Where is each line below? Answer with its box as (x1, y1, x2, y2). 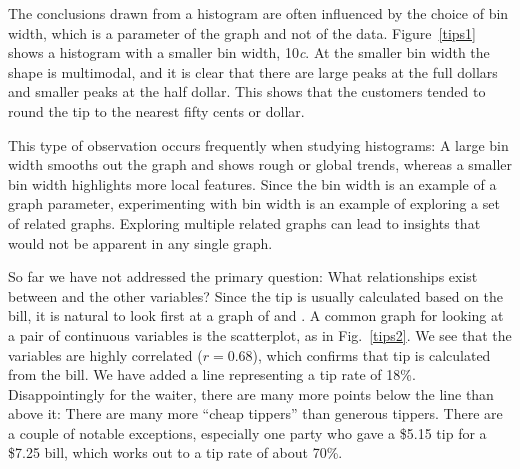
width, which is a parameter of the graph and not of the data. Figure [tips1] (8, 22, 476, 43)
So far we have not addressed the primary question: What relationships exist (8, 266, 478, 287)
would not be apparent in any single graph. (8, 232, 273, 253)
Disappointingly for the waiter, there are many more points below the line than (8, 383, 494, 404)
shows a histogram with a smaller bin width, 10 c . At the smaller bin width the (8, 42, 490, 63)
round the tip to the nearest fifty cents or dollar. (8, 100, 305, 121)
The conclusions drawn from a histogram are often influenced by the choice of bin (8, 3, 509, 23)
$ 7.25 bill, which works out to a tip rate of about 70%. (8, 442, 343, 463)
